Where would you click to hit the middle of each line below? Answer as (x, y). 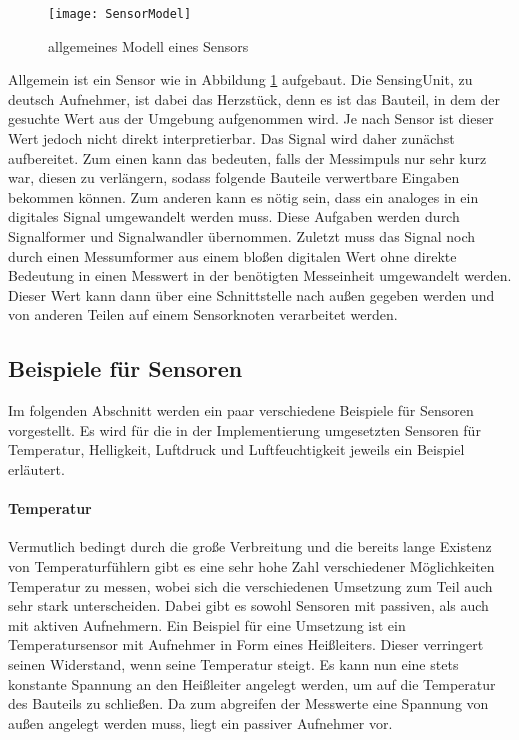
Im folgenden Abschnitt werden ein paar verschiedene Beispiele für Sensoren (241, 410)
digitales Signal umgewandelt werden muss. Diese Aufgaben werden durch (234, 216)
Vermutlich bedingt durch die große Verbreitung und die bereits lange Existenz (250, 546)
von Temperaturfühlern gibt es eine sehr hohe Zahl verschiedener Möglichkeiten (251, 565)
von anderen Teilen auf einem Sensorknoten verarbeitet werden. (203, 314)
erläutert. (36, 468)
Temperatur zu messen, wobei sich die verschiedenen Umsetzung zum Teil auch (250, 585)
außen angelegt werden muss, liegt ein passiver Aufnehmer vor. (200, 722)
